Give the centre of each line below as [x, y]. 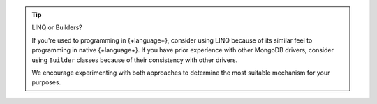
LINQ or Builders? [57, 27]
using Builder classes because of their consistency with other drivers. [135, 60]
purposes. [46, 82]
